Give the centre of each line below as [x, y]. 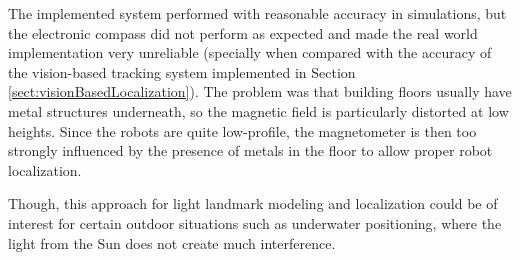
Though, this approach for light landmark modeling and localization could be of [253, 203]
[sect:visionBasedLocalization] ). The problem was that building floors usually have [260, 91]
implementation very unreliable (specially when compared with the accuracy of [250, 52]
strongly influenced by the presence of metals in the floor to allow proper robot [250, 150]
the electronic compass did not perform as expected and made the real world [243, 32]
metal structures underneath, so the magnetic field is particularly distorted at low [258, 110]
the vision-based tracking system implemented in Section [182, 71]
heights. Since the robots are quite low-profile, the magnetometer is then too [242, 130]
